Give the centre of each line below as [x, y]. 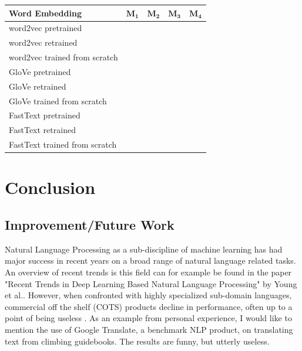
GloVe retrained [38, 86]
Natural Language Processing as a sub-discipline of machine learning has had [144, 249]
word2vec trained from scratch [63, 57]
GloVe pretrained [40, 71]
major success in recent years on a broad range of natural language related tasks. [150, 260]
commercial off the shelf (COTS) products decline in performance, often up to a [149, 306]
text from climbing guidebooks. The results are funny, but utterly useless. [137, 341]
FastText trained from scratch [63, 144]
